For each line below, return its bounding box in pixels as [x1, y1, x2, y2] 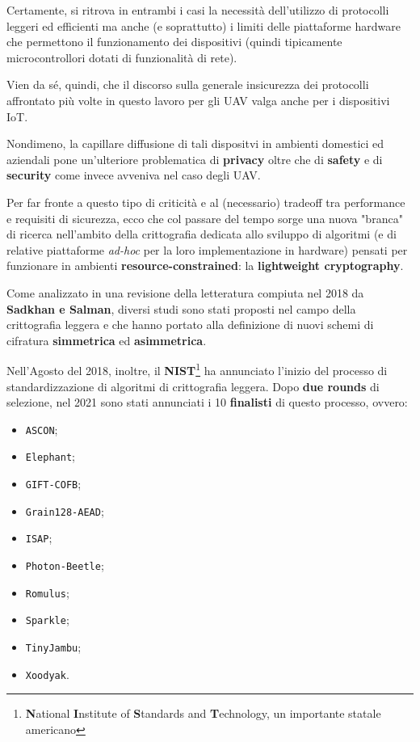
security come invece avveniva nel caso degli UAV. [6, 167, 261, 183]
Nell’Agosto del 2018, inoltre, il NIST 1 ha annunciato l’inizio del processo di [6, 360, 388, 378]
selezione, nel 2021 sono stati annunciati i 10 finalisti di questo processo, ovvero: [6, 394, 408, 411]
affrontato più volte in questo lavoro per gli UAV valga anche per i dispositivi [6, 91, 390, 108]
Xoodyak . [25, 665, 69, 682]
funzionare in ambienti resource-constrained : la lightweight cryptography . [6, 257, 404, 274]
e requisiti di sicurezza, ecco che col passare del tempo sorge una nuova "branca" [6, 209, 403, 226]
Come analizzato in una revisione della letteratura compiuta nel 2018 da [6, 284, 364, 301]
